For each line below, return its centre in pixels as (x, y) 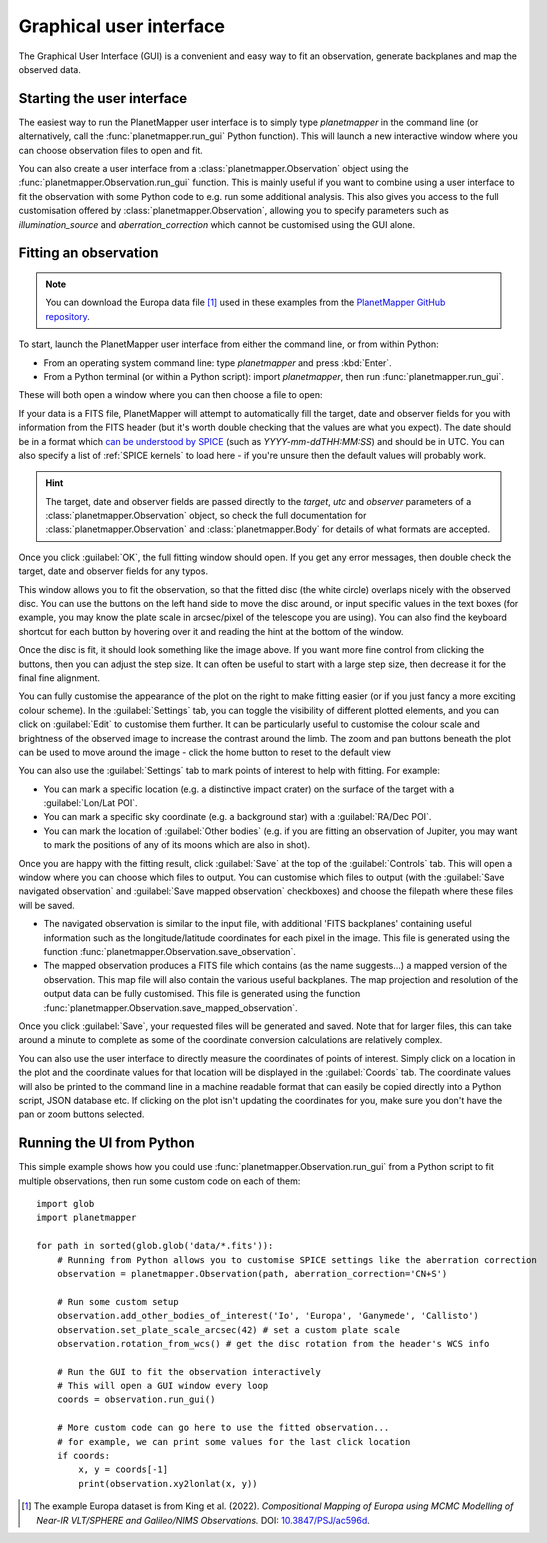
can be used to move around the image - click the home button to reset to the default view (205, 752)
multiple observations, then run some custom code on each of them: (159, 1181)
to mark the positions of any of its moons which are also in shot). (176, 845)
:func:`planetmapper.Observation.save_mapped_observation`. (170, 1007)
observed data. (50, 69)
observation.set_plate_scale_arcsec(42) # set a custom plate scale (228, 1329)
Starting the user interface (103, 98)
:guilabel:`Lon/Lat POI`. (91, 803)
